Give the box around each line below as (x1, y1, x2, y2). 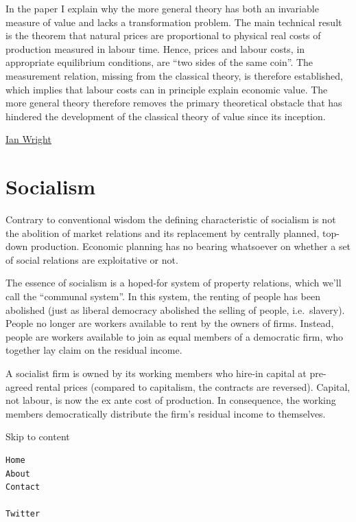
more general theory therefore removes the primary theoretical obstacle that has (5, 95, 342, 110)
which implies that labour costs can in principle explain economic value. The (5, 82, 328, 96)
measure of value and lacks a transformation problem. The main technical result (5, 14, 342, 29)
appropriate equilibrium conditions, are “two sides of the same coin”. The (5, 55, 313, 69)
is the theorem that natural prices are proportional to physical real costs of (5, 28, 321, 43)
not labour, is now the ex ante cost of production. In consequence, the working (5, 393, 336, 407)
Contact (5, 482, 40, 492)
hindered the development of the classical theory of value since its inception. (5, 109, 326, 123)
